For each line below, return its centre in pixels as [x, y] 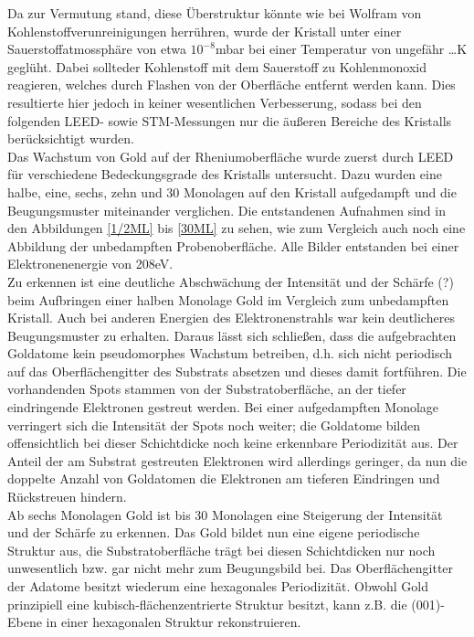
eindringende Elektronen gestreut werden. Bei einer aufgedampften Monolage [223, 407]
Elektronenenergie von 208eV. [90, 264]
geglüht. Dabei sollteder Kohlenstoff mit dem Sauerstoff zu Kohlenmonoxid [217, 66]
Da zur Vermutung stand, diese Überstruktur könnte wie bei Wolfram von [215, 13]
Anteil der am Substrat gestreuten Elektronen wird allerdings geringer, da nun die [237, 460]
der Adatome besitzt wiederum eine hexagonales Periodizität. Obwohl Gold [218, 586]
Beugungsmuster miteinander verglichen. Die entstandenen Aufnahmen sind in [226, 210]
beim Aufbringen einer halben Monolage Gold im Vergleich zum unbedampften [228, 299]
